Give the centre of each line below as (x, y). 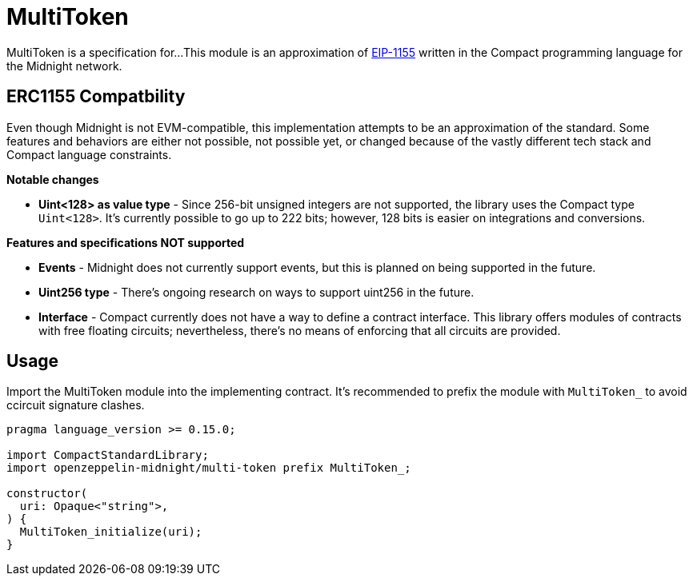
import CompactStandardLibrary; (108, 455)
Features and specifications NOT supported (126, 242)
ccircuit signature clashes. (76, 405)
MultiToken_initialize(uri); (111, 532)
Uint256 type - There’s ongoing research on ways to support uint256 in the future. (256, 292)
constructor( (47, 494)
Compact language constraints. (89, 154)
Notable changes (53, 179)
